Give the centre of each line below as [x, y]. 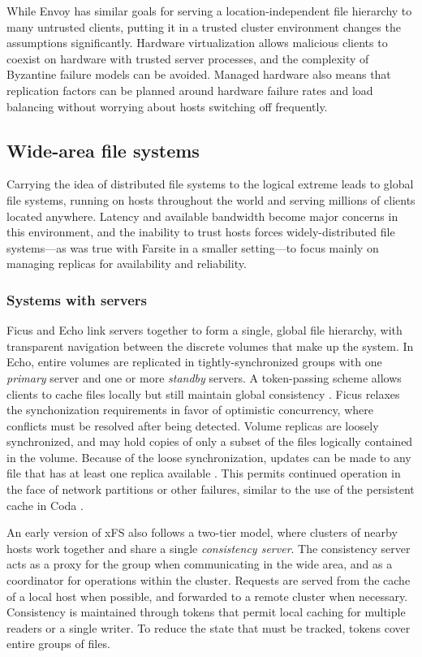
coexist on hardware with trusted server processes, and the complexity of [188, 58]
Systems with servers [77, 299]
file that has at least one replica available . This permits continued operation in [204, 473]
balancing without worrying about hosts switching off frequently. [167, 106]
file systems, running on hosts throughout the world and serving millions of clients [211, 199]
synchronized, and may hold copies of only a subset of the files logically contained [210, 441]
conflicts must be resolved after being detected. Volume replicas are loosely [193, 425]
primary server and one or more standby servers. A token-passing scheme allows [204, 377]
